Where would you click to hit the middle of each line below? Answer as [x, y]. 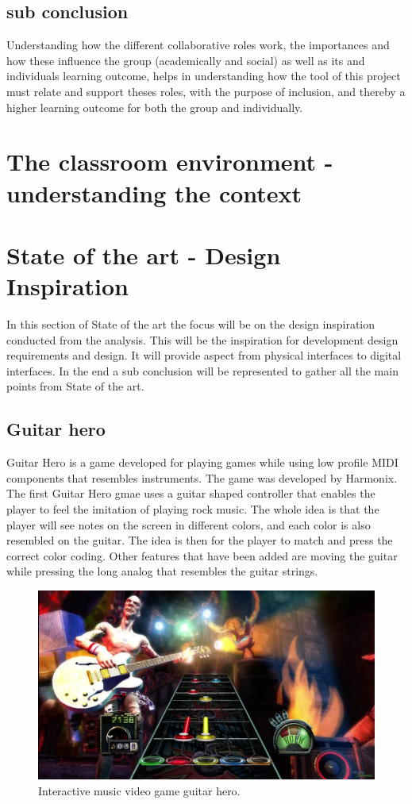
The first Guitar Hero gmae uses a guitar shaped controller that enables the [191, 493]
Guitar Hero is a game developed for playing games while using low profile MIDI [202, 462]
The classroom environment [162, 162]
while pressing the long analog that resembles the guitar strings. [162, 571]
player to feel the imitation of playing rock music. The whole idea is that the [193, 509]
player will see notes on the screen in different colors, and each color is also [189, 524]
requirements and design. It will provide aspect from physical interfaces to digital [204, 355]
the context [239, 192]
